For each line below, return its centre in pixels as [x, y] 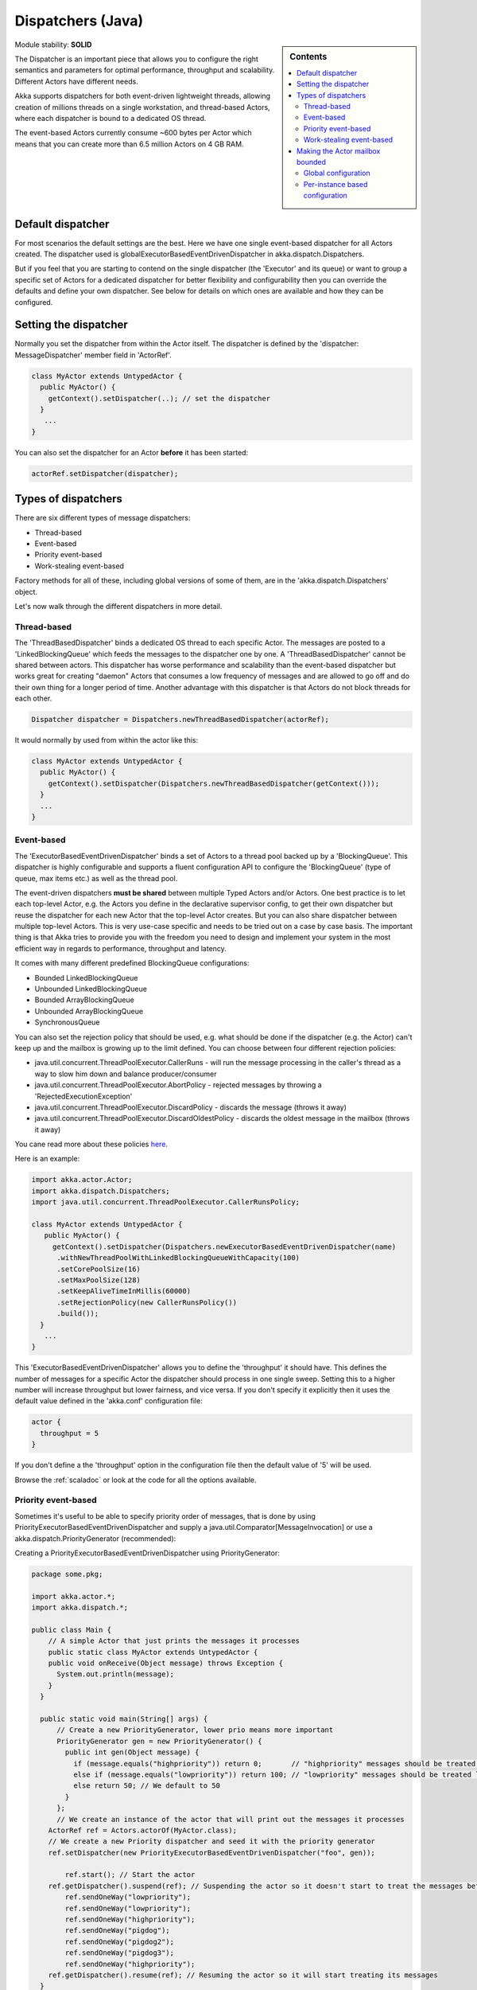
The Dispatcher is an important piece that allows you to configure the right [136, 59]
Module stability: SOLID [53, 45]
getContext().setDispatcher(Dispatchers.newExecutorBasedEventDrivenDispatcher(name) [224, 1247]
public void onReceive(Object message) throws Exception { [166, 1663]
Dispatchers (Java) [79, 21]
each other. [33, 698]
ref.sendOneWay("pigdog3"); [120, 1953]
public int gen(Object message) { [132, 1752]
